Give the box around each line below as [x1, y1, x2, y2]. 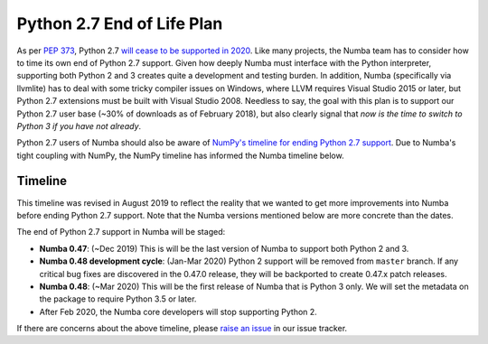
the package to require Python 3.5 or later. [39, 293, 197, 304]
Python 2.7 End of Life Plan [16, 14, 223, 33]
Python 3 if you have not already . [16, 120, 142, 131]
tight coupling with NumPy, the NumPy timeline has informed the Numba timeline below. [16, 150, 344, 161]
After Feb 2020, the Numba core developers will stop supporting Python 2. [39, 306, 318, 317]
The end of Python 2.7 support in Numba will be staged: [16, 227, 226, 237]
